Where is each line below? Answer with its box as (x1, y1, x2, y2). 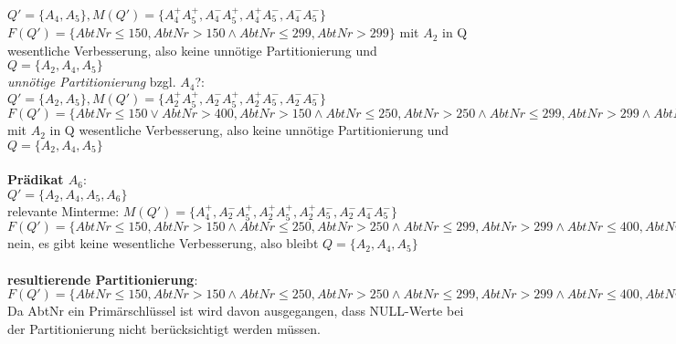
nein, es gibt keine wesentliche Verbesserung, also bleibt (7, 234, 319, 253)
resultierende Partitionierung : (7, 269, 198, 288)
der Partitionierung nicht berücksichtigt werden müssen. (7, 318, 321, 338)
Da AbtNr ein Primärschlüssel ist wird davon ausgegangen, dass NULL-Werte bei (7, 301, 464, 320)
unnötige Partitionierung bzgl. (7, 72, 176, 91)
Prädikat (7, 170, 64, 189)
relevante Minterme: (7, 202, 120, 221)
